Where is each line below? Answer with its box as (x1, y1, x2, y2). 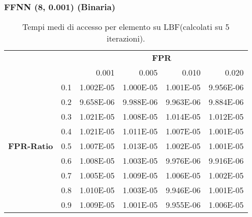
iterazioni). (106, 32, 145, 45)
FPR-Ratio (8, 140, 53, 152)
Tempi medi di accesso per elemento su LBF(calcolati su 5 (22, 21, 230, 33)
